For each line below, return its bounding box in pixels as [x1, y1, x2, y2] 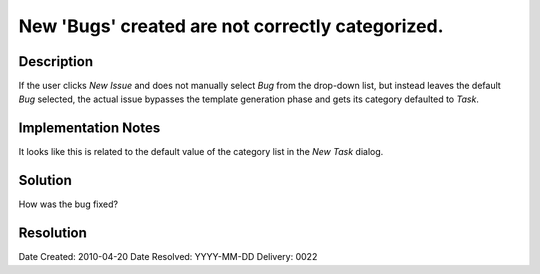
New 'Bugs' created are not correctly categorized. [18, 15, 444, 37]
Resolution [18, 225, 87, 242]
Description [18, 53, 94, 70]
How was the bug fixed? [18, 198, 119, 210]
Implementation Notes [18, 120, 161, 137]
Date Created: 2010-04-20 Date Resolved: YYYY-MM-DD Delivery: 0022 [18, 251, 318, 263]
